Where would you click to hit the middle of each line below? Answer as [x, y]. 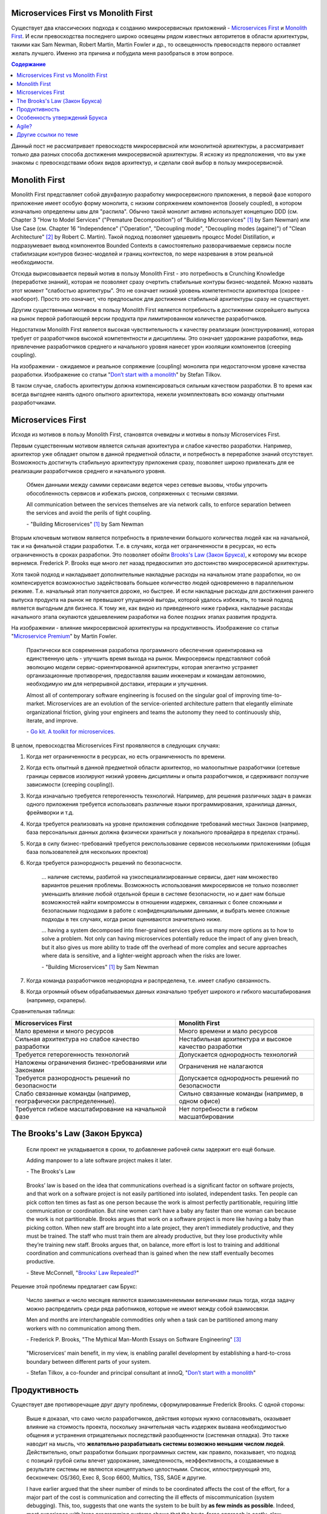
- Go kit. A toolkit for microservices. [71, 732]
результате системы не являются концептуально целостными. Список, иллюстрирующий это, [149, 1469]
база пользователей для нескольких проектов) [87, 851]
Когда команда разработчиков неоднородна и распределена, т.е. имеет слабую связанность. [149, 980]
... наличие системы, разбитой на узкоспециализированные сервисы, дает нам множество [160, 877]
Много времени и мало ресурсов [228, 1031]
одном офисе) [200, 1101]
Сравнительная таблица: [43, 1011]
